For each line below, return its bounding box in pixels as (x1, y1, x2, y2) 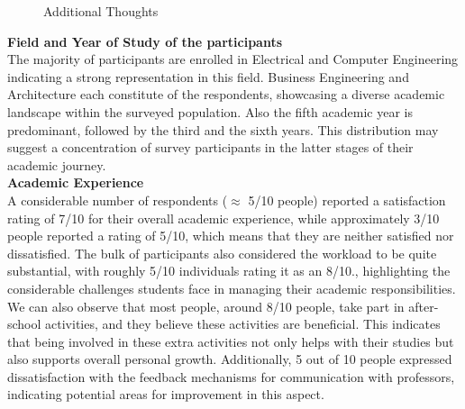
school (7, 314, 41, 333)
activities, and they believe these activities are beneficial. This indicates (45, 314, 441, 333)
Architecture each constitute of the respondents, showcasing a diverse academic (7, 85, 445, 104)
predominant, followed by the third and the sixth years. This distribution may (7, 120, 439, 139)
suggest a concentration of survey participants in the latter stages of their (7, 138, 414, 157)
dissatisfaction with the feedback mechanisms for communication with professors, (7, 367, 455, 386)
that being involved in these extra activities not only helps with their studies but (7, 332, 454, 350)
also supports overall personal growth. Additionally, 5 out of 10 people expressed (7, 350, 452, 368)
